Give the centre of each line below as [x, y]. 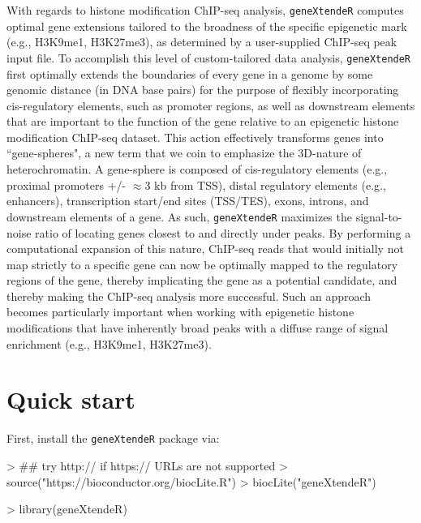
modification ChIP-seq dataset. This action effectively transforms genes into [195, 137]
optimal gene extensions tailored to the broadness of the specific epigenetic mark [207, 26]
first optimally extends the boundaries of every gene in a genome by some [190, 73]
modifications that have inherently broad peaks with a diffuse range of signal [198, 328]
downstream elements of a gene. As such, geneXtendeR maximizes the [179, 216]
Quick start [71, 399]
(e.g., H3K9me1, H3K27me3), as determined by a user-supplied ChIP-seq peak [202, 42]
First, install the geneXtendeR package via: [113, 438]
